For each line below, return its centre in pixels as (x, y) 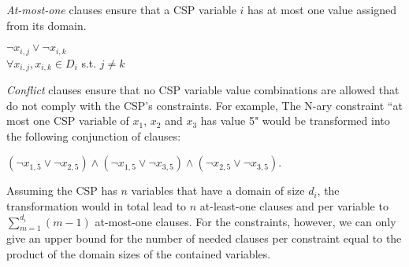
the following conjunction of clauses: (94, 135)
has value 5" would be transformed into (295, 121)
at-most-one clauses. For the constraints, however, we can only (245, 221)
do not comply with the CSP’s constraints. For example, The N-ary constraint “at (204, 105)
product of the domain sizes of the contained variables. (139, 254)
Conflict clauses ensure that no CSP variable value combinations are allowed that (203, 90)
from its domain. (46, 25)
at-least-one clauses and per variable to (294, 206)
